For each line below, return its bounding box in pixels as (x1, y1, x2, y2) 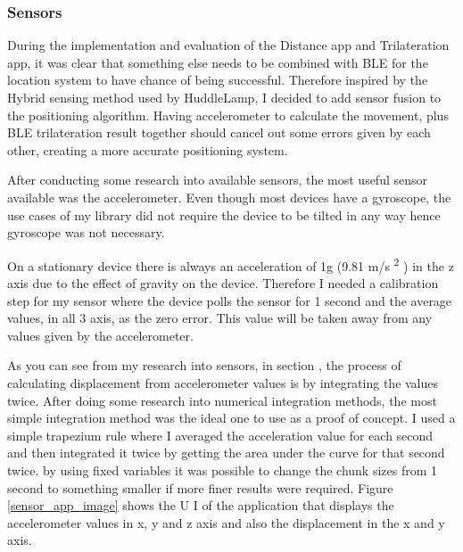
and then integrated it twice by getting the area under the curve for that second (7, 443, 445, 462)
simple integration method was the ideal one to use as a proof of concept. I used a (7, 408, 456, 427)
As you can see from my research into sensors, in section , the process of (7, 356, 401, 375)
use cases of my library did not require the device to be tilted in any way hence (7, 205, 441, 224)
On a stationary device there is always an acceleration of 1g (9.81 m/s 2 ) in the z (7, 253, 454, 275)
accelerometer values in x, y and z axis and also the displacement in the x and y (7, 513, 445, 531)
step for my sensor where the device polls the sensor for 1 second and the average (7, 291, 452, 309)
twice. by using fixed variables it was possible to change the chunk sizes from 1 (7, 460, 438, 479)
